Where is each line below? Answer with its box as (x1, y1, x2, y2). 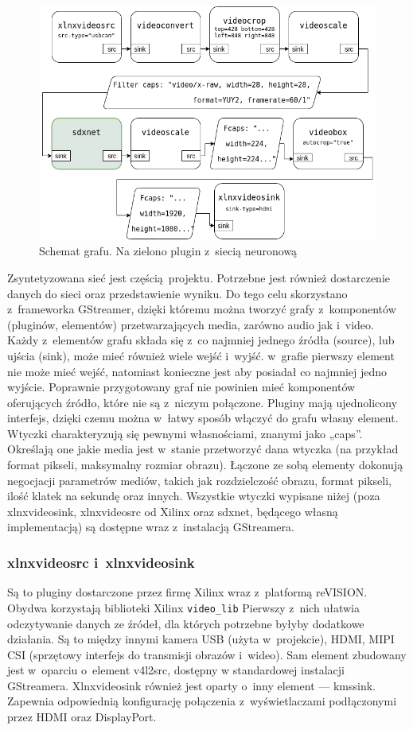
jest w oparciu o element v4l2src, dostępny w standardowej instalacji (7, 662, 345, 678)
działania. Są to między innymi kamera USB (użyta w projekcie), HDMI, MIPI (7, 631, 395, 647)
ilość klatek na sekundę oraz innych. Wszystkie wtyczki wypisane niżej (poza (7, 487, 380, 504)
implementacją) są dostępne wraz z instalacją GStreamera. (7, 518, 294, 535)
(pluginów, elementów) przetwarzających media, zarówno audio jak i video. (7, 316, 374, 332)
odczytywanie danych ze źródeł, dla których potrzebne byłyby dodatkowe (7, 615, 364, 631)
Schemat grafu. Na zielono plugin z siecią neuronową (39, 243, 298, 259)
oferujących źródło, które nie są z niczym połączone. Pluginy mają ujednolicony (7, 394, 398, 410)
